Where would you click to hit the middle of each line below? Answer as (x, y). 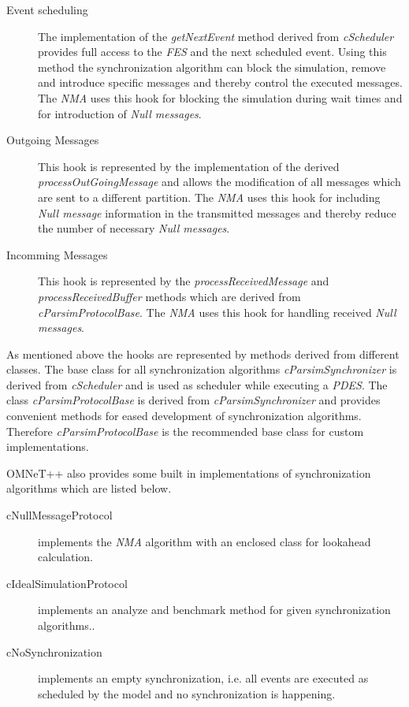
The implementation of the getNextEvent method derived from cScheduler (216, 36)
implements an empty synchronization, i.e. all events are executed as (203, 678)
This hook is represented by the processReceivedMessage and (184, 281)
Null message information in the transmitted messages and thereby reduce (217, 212)
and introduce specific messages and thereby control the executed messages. (220, 82)
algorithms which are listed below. (89, 488)
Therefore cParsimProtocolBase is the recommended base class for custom (185, 431)
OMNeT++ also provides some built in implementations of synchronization (189, 473)
